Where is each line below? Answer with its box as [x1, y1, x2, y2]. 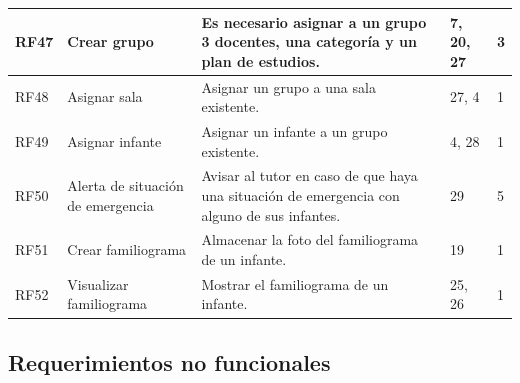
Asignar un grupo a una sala [201, 76, 376, 97]
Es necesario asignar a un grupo [201, 11, 427, 32]
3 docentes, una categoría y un [201, 31, 417, 52]
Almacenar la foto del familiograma [201, 229, 419, 250]
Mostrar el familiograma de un [201, 273, 389, 294]
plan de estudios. [201, 50, 320, 71]
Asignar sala [67, 86, 143, 107]
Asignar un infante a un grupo [201, 120, 388, 141]
